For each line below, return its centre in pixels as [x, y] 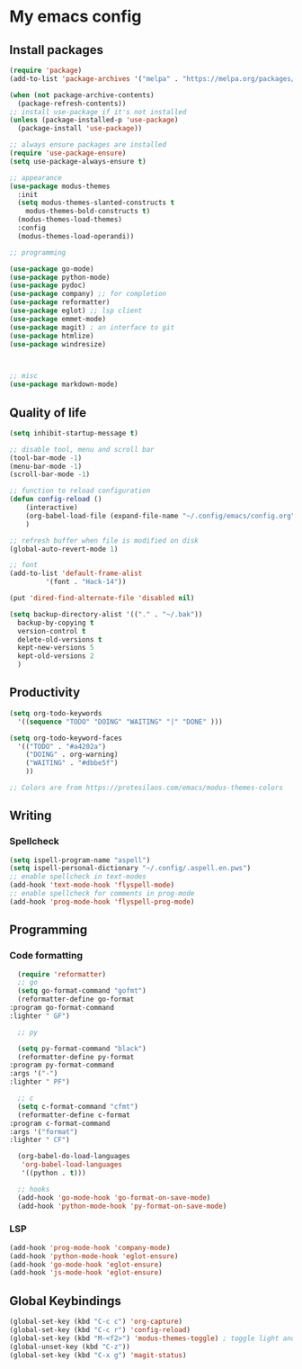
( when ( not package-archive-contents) [82, 95]
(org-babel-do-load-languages [74, 1157]
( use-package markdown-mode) [64, 384]
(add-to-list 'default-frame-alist [76, 573]
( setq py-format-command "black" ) [82, 1049]
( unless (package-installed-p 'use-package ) [94, 120]
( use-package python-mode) [60, 277]
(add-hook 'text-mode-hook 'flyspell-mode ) [92, 885]
